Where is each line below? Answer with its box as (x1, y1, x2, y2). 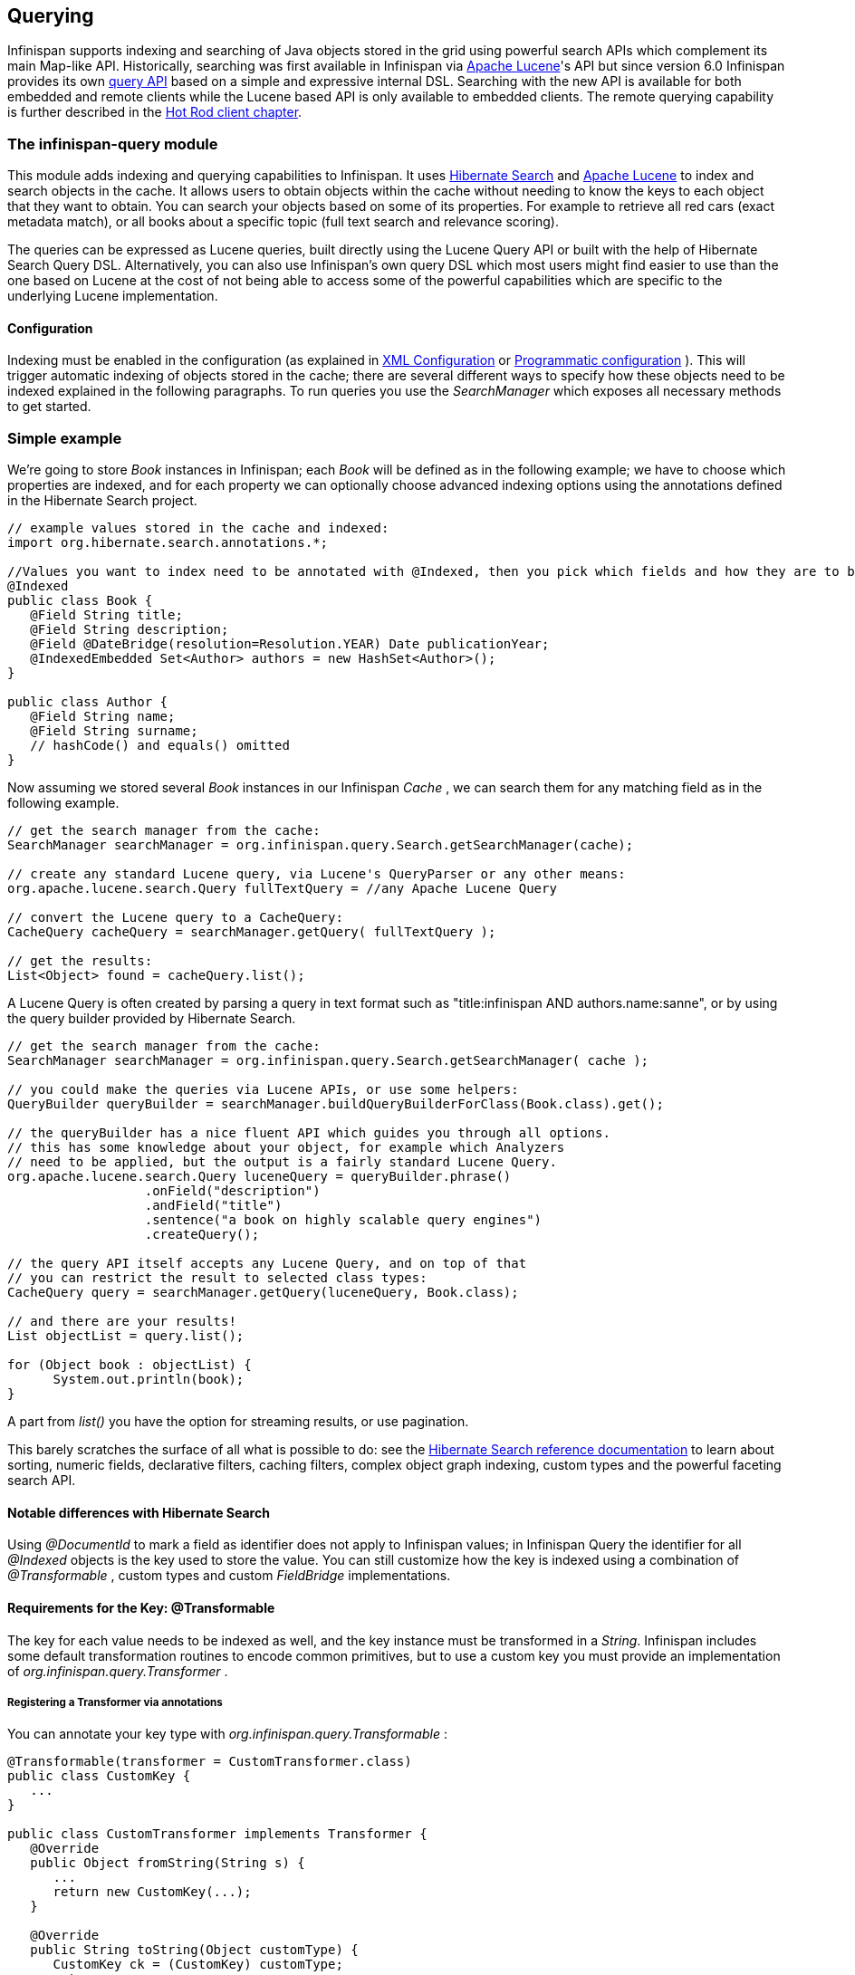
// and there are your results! (7, 1314, 236, 1329)
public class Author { (7, 695, 168, 710)
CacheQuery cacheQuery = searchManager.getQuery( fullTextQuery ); (7, 925, 496, 940)
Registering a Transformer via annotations (7, 1695, 223, 1709)
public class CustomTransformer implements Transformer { (7, 1826, 427, 1842)
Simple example (7, 428, 122, 447)
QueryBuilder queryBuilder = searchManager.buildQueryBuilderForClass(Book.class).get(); (7, 1097, 664, 1112)
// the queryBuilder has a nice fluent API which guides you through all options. (7, 1126, 610, 1141)
